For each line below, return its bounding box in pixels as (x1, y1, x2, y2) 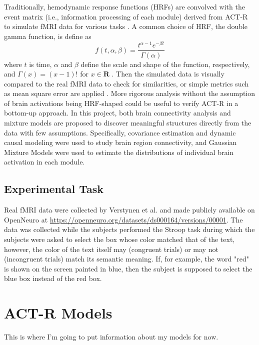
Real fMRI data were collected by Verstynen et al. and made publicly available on (4, 204, 255, 215)
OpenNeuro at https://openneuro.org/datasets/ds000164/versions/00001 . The (4, 214, 243, 224)
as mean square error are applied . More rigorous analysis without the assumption (4, 88, 255, 98)
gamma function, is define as (4, 30, 91, 41)
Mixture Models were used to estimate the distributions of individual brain (4, 146, 234, 157)
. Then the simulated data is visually (111, 68, 224, 79)
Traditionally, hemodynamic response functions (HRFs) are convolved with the (4, 1, 245, 11)
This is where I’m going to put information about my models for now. (4, 331, 218, 342)
